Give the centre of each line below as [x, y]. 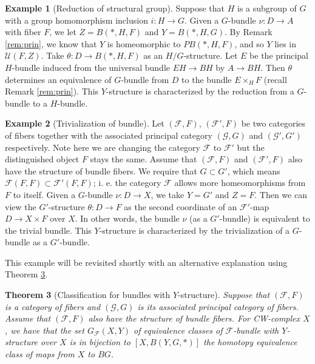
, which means [254, 170]
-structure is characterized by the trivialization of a [195, 230]
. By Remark [249, 32]
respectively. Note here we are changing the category [103, 147]
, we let [63, 32]
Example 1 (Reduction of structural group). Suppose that [115, 8]
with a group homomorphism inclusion [76, 20]
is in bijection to [100, 342]
